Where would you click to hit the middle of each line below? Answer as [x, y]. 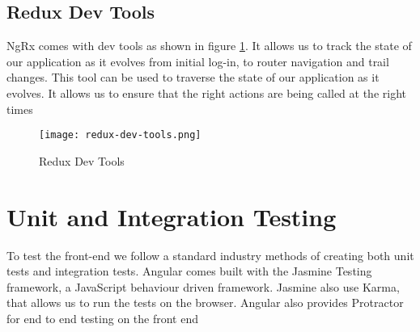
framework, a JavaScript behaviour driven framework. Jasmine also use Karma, [203, 286]
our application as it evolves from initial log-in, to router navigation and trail [198, 61]
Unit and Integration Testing [172, 216]
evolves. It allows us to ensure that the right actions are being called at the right [207, 92]
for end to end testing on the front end [103, 318]
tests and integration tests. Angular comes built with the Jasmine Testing [189, 271]
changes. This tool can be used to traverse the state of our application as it [193, 77]
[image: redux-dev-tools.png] [120, 135]
